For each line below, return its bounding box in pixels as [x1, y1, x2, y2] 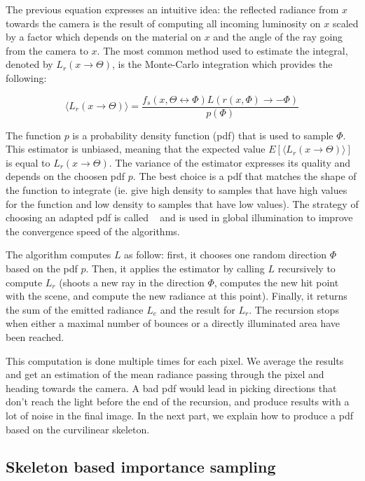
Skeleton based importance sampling [6, 456, 276, 477]
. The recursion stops [249, 302, 339, 316]
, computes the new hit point [214, 274, 339, 289]
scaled [332, 15, 359, 30]
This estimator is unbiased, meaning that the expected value [6, 141, 266, 156]
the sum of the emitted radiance [6, 302, 144, 316]
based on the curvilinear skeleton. [6, 421, 150, 436]
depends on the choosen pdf [6, 169, 125, 183]
